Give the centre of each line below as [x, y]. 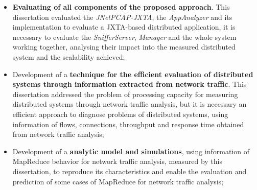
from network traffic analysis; [58, 134]
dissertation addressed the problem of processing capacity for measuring [125, 94]
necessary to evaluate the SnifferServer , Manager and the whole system [124, 37]
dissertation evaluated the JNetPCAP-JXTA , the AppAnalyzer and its [122, 17]
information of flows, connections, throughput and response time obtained [128, 124]
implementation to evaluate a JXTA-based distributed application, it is [124, 27]
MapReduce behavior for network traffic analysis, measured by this [117, 161]
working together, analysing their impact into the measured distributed [124, 47]
